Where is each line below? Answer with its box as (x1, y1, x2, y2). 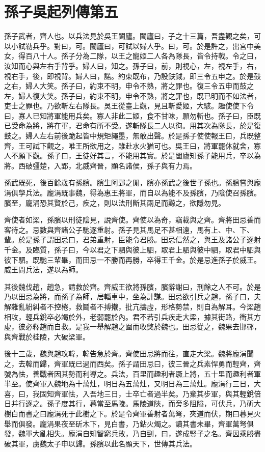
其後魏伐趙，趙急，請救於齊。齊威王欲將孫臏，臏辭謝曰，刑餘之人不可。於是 (4, 281, 261, 292)
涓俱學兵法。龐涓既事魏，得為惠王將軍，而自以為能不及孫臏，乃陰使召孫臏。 (4, 187, 261, 198)
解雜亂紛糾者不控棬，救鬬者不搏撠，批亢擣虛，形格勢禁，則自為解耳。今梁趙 (4, 301, 261, 312)
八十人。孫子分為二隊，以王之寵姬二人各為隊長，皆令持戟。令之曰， (32, 50, 261, 61)
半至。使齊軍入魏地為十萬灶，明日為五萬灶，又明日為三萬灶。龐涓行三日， (4, 378, 254, 389)
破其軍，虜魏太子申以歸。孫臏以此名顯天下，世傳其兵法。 (4, 438, 197, 448)
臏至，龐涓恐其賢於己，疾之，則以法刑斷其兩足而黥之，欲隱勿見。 (4, 197, 225, 208)
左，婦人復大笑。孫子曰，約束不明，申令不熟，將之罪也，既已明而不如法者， (4, 90, 261, 101)
